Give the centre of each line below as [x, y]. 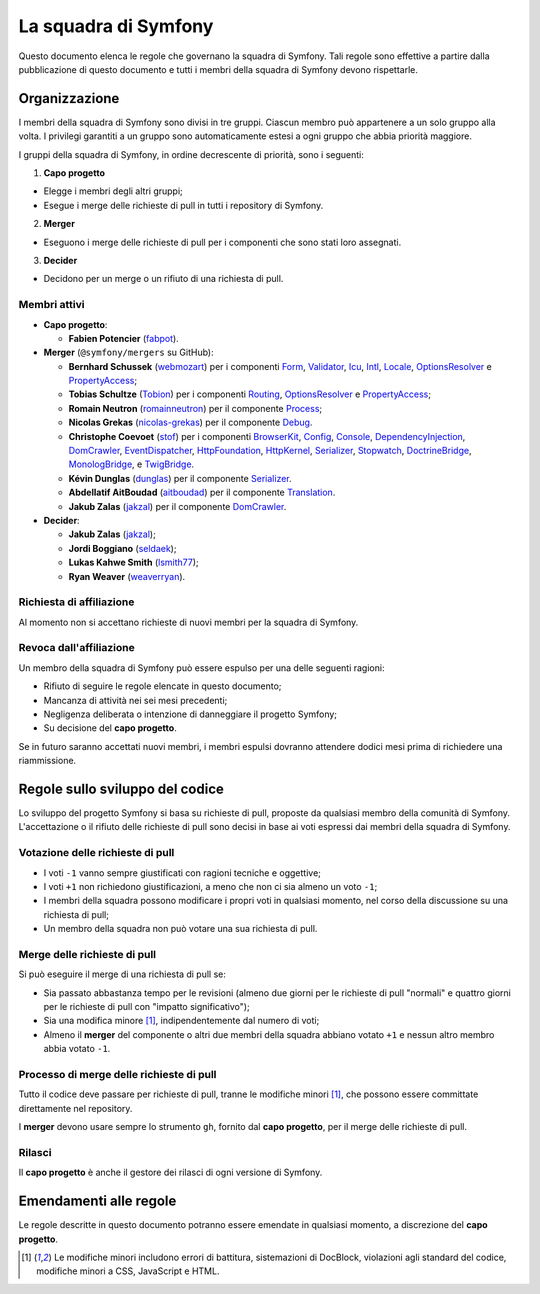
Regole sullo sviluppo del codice [121, 788]
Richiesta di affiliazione [76, 602]
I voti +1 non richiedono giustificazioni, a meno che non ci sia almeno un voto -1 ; [210, 886]
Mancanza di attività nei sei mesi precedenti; [135, 700]
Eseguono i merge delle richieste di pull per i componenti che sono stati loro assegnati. [222, 242]
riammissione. [47, 761]
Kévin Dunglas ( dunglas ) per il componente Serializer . [180, 478]
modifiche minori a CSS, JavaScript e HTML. [128, 1271]
